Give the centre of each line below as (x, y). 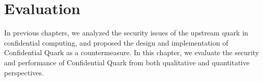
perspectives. (24, 72)
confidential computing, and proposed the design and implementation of (116, 42)
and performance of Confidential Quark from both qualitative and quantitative (127, 62)
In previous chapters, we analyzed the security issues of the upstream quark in (126, 33)
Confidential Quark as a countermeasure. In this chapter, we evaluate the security (131, 52)
